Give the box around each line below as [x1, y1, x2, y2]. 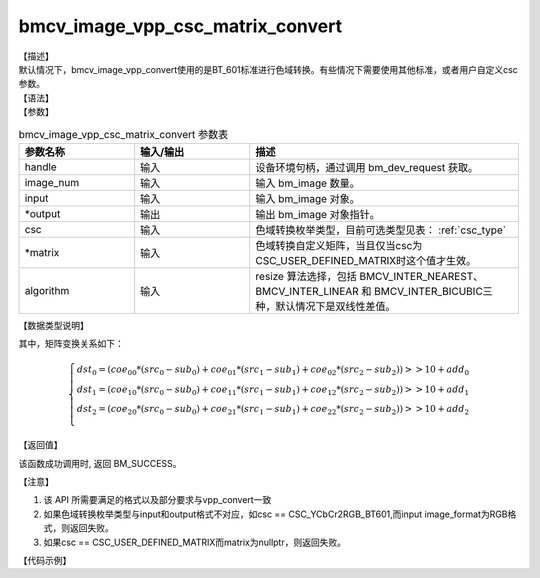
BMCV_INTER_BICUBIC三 [373, 284, 494, 298]
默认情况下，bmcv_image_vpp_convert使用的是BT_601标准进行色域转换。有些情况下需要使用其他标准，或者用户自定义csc [18, 63, 519, 75]
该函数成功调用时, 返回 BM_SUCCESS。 [18, 457, 182, 469]
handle [24, 160, 57, 174]
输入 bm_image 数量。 [255, 176, 360, 190]
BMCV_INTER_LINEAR [255, 284, 359, 298]
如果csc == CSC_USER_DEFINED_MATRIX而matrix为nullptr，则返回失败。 [43, 536, 347, 548]
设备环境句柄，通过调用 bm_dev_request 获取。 [255, 160, 479, 174]
